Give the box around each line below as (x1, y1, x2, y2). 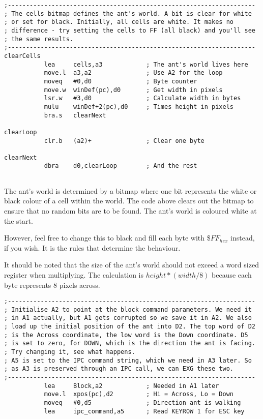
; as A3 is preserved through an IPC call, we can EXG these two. (4, 365, 234, 373)
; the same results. (4, 35, 74, 43)
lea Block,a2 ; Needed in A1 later (44, 382, 219, 390)
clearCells (4, 52, 41, 59)
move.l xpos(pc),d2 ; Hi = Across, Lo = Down (44, 391, 234, 398)
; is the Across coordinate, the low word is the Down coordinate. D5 (4, 331, 248, 339)
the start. (4, 215, 33, 226)
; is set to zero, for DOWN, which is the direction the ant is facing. (4, 340, 255, 347)
